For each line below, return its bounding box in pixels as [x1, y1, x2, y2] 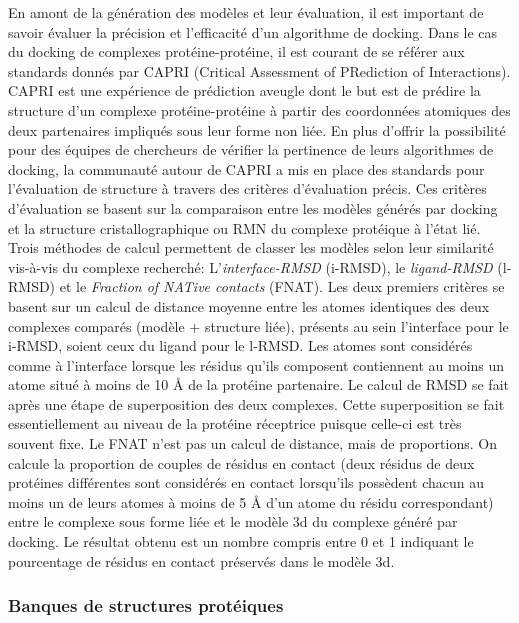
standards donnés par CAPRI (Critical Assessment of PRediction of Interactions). [8, 60, 511, 81]
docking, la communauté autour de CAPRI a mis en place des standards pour [8, 158, 485, 179]
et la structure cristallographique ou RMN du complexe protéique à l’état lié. [8, 217, 481, 238]
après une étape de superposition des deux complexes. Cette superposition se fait [8, 393, 505, 414]
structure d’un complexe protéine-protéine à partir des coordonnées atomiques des [8, 99, 511, 120]
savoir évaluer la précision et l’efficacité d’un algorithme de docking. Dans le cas [8, 21, 498, 42]
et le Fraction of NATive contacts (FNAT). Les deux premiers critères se [59, 276, 505, 297]
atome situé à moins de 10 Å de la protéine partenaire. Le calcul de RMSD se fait [8, 374, 509, 395]
